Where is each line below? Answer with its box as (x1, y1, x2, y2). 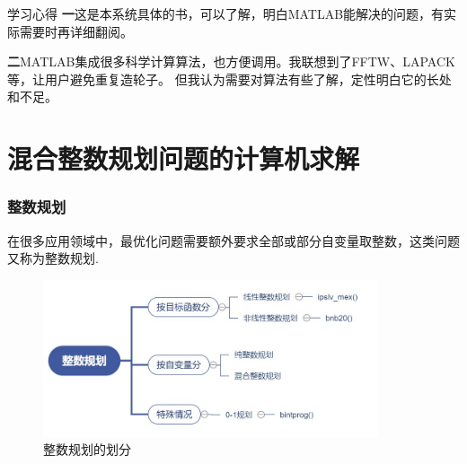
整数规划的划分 (43, 440, 131, 459)
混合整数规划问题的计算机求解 (7, 140, 360, 177)
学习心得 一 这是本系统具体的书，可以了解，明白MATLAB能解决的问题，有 (7, 4, 445, 22)
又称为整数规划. (7, 249, 99, 267)
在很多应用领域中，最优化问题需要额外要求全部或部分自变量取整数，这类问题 (7, 231, 460, 250)
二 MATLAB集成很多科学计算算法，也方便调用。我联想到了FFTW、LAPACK (7, 52, 455, 71)
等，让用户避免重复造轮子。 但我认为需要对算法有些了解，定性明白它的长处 (7, 69, 452, 88)
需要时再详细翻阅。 (19, 22, 133, 40)
